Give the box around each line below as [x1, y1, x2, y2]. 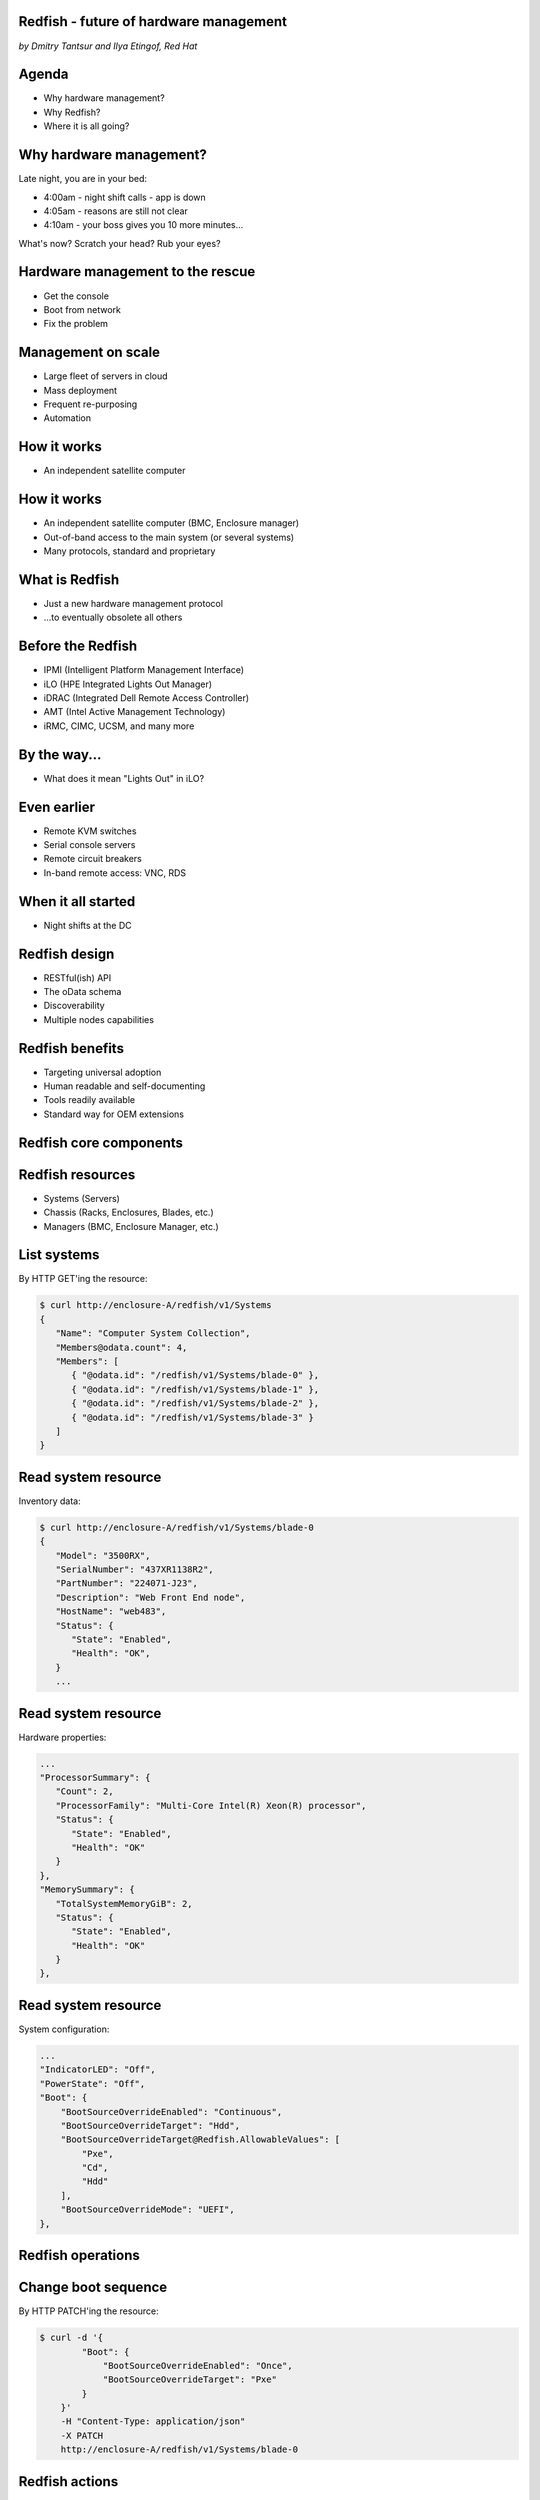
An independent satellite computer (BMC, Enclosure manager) [43, 517, 300, 529]
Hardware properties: [18, 1731, 107, 1743]
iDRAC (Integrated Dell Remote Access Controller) [43, 692, 250, 704]
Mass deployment [43, 384, 118, 396]
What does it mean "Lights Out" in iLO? [43, 772, 205, 784]
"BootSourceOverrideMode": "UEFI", [60, 2204, 235, 2215]
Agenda [18, 66, 69, 83]
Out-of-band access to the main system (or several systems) [43, 531, 295, 543]
